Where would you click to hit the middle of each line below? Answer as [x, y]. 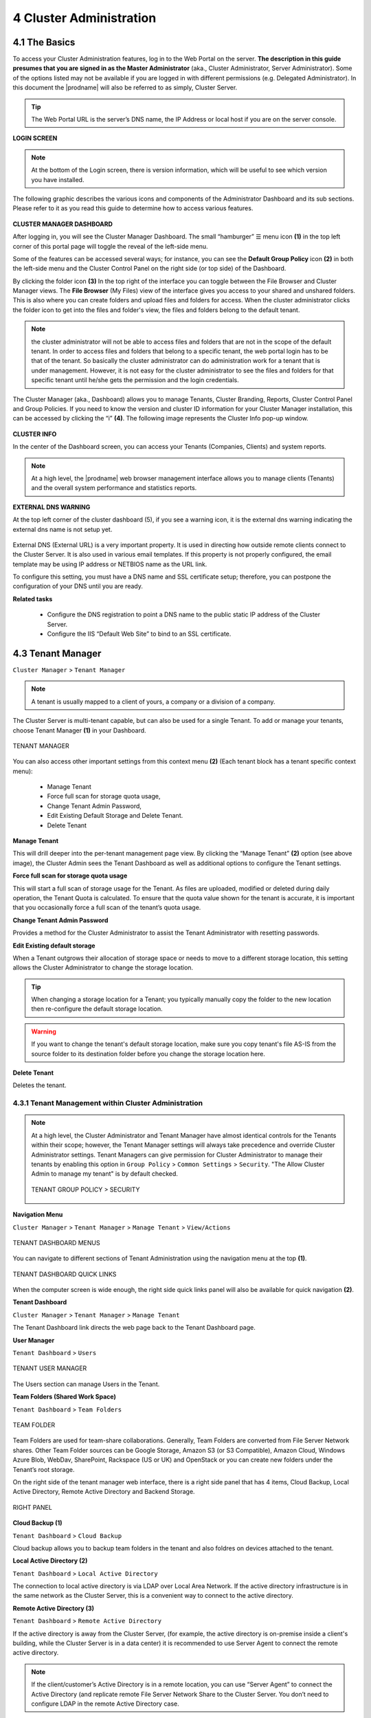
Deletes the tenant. [40, 1085]
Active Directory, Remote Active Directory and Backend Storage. [104, 1492]
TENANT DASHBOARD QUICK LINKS [65, 1274]
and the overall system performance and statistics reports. [114, 488]
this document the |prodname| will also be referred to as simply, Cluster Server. [125, 88]
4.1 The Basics [44, 42]
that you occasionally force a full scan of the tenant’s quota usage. [107, 908]
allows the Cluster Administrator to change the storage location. [103, 968]
